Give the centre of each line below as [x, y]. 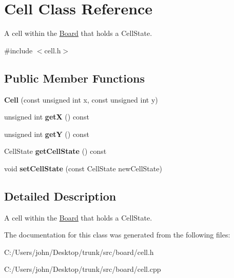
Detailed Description [60, 196]
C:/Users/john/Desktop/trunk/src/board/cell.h [79, 252]
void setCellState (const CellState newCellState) [83, 168]
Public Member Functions [74, 78]
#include [18, 50]
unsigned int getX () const [47, 117]
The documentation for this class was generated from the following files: [117, 235]
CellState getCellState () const [55, 151]
